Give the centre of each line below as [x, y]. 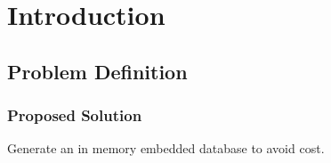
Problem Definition [97, 71]
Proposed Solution [75, 115]
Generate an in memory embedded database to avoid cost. [166, 148]
